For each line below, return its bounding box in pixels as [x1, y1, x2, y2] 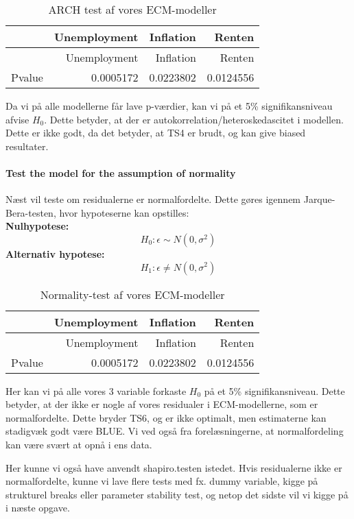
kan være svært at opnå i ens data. [5, 437, 152, 451]
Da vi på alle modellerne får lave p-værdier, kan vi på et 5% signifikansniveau [5, 99, 333, 112]
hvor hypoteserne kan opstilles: [59, 205, 189, 219]
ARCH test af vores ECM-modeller [48, 1, 217, 17]
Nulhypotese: [5, 219, 69, 233]
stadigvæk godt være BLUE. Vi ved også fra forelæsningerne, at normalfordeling [5, 424, 344, 438]
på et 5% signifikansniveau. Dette [204, 383, 345, 398]
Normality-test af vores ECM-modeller [40, 286, 225, 302]
